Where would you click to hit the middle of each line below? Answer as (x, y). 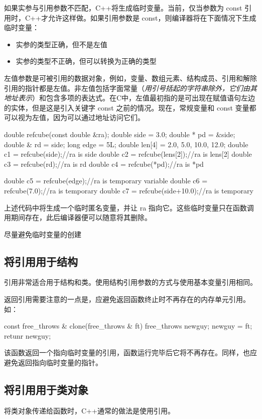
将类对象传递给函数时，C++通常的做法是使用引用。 (89, 410)
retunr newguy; (28, 335)
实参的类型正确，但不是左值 (61, 44)
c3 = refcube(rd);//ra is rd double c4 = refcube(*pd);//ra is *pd (104, 164)
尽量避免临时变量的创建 (43, 234)
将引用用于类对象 (46, 390)
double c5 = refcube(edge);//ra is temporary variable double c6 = (106, 181)
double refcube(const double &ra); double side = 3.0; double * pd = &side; (120, 134)
